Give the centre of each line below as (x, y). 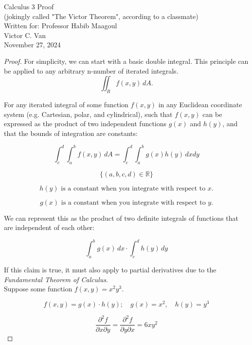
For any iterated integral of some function (66, 104)
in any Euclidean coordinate (200, 104)
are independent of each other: (49, 227)
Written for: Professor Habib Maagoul (61, 26)
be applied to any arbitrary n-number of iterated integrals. (91, 70)
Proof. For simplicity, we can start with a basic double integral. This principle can (126, 61)
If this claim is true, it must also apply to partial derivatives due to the (110, 270)
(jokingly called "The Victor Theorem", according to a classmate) (101, 16)
